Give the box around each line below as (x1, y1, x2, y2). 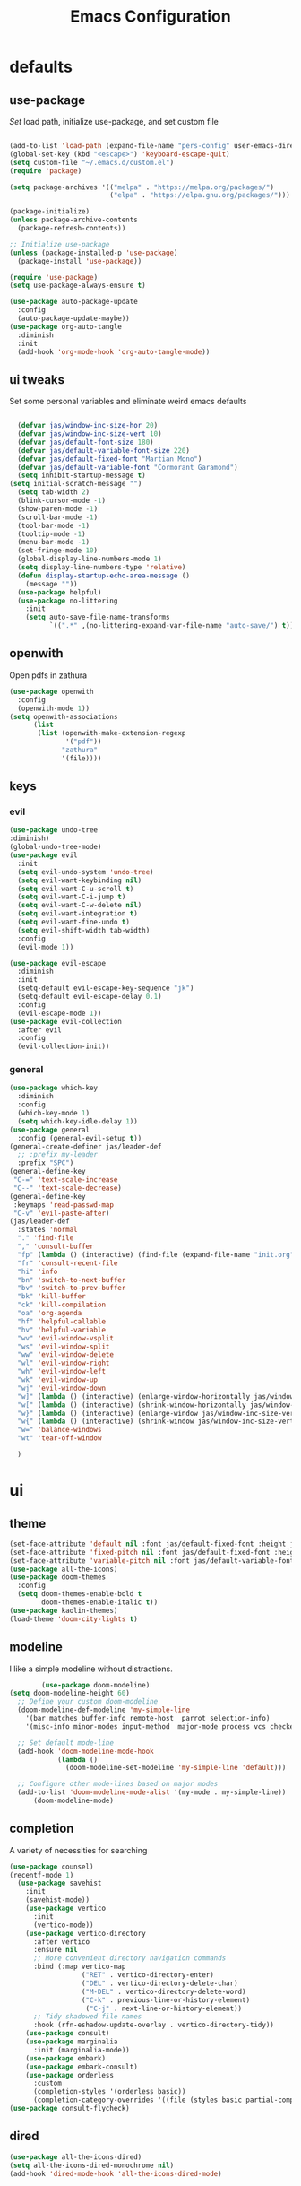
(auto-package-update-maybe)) (17, 314, 130, 323)
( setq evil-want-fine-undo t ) (17, 917, 130, 927)
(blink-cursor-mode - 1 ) (17, 496, 106, 506)
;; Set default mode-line (17, 1738, 115, 1748)
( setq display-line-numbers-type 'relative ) (17, 563, 186, 572)
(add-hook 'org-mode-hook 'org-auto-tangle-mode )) (17, 347, 211, 356)
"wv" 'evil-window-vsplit (17, 1333, 115, 1342)
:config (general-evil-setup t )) (17, 1133, 142, 1142)
